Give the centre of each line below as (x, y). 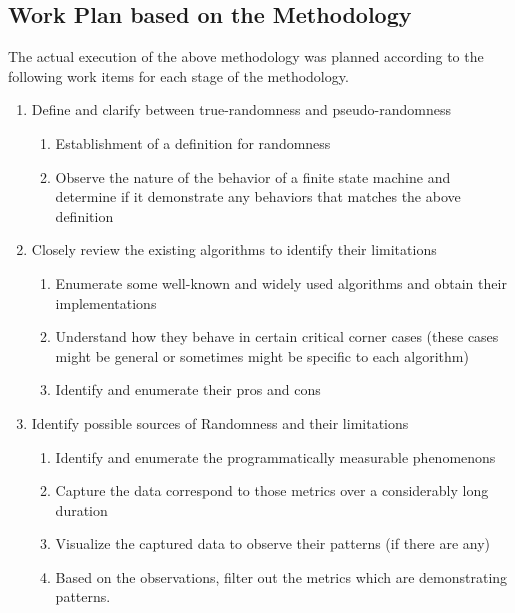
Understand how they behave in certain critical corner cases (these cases (277, 336)
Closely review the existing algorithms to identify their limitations (234, 249)
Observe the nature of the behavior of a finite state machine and (253, 176)
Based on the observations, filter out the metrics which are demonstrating (281, 576)
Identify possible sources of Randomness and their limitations (220, 422)
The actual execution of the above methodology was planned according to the (246, 56)
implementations (106, 302)
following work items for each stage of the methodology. (178, 75)
